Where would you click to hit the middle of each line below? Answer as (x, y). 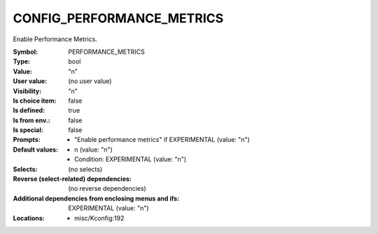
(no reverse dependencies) (107, 189)
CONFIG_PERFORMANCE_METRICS (118, 18)
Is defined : (29, 110)
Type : (22, 61)
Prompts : (27, 140)
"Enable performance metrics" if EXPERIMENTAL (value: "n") (162, 140)
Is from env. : (31, 120)
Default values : (36, 149)
